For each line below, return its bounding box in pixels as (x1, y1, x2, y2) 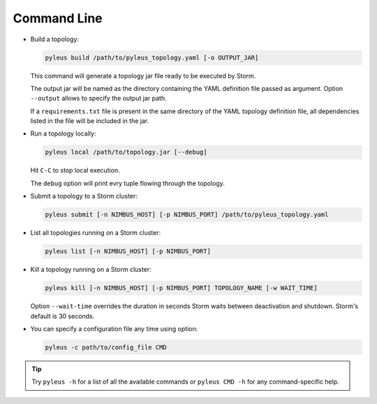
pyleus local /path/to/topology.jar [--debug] (45, 148, 207, 157)
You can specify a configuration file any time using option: (30, 324, 198, 333)
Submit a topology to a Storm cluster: (30, 192, 138, 201)
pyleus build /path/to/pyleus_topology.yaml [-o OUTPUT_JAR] (45, 53, 259, 62)
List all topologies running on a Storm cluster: (30, 229, 161, 237)
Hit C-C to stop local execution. (30, 166, 120, 175)
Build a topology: (30, 35, 80, 43)
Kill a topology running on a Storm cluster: (30, 266, 151, 274)
